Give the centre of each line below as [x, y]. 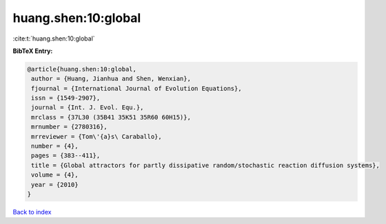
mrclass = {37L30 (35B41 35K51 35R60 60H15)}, [111, 117]
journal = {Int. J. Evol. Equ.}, [88, 108]
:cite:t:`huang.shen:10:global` [54, 38]
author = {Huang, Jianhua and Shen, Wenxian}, [111, 79]
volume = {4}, [55, 175]
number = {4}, [55, 146]
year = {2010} [55, 184]
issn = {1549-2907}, [66, 98]
